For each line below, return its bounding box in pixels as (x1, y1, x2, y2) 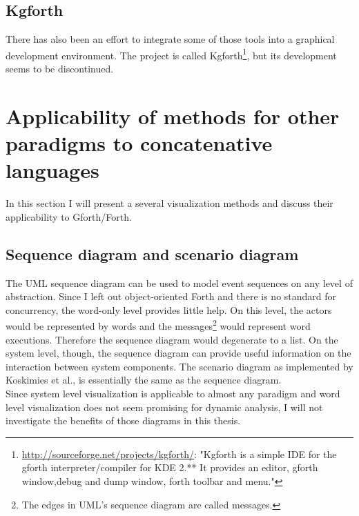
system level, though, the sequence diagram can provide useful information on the (6, 346, 351, 360)
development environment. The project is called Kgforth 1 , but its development (6, 46, 337, 62)
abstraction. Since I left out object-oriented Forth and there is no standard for (6, 289, 337, 304)
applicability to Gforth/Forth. (6, 209, 132, 224)
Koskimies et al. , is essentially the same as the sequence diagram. (6, 373, 282, 387)
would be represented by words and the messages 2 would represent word (6, 317, 311, 333)
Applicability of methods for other (6, 101, 340, 130)
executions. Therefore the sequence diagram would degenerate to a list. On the (6, 332, 338, 346)
